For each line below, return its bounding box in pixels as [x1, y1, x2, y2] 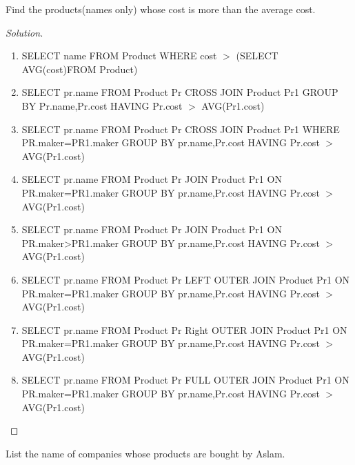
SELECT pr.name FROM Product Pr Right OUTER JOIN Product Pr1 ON [21, 322, 347, 337]
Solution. [6, 25, 43, 39]
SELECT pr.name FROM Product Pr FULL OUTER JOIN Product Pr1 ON [21, 373, 349, 387]
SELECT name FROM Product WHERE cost [21, 48, 217, 63]
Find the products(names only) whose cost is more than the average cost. [6, 2, 316, 16]
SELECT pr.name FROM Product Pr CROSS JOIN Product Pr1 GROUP [21, 85, 338, 99]
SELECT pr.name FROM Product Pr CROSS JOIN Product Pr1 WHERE [21, 121, 340, 136]
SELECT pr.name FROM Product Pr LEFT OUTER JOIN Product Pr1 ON [21, 272, 350, 286]
